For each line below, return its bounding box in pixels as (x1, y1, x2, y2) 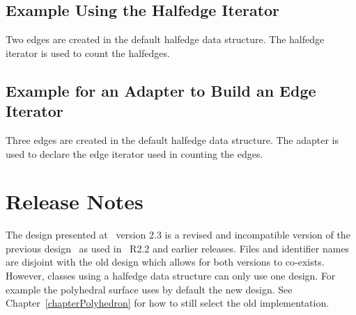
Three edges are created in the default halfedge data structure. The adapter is (6, 132, 339, 147)
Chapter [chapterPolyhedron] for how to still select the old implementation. (6, 296, 330, 310)
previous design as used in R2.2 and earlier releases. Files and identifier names (6, 241, 350, 255)
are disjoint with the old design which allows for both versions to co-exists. (6, 255, 325, 269)
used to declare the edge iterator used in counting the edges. (6, 146, 263, 161)
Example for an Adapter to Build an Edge (6, 79, 316, 101)
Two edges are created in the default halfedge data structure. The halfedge (6, 32, 325, 47)
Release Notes (6, 187, 144, 216)
